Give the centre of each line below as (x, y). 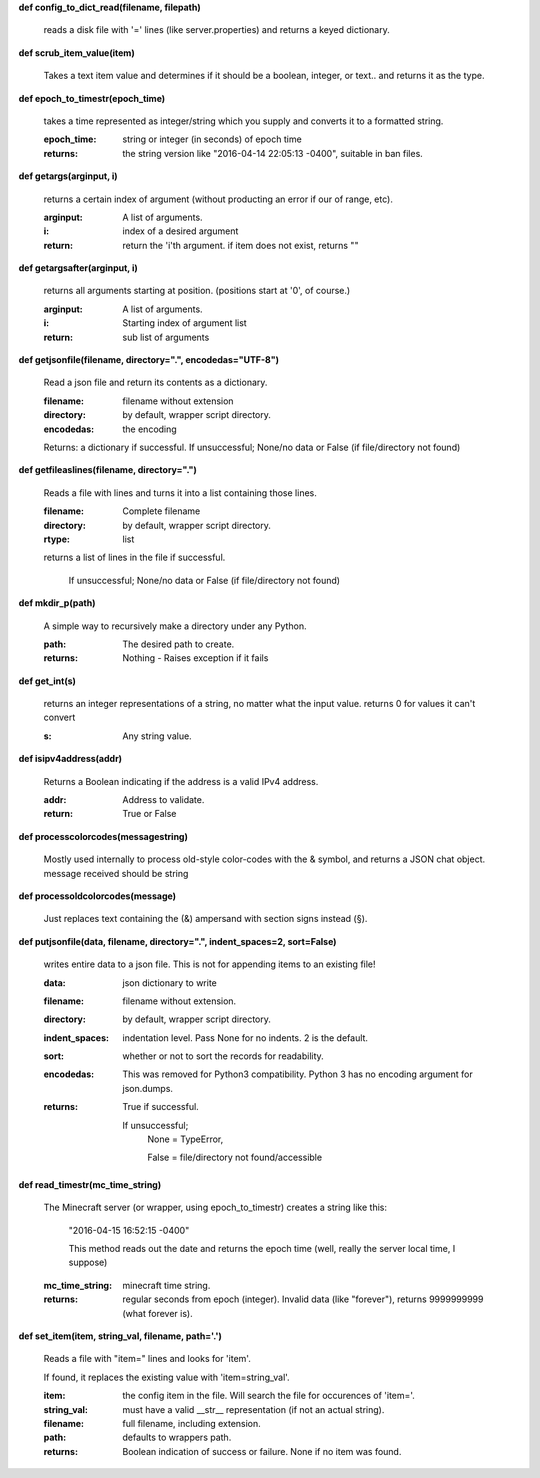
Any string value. (157, 736)
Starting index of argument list (184, 323)
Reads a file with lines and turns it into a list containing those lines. (180, 492)
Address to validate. (163, 800)
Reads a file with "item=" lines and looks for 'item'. (147, 1359)
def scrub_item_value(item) (76, 52)
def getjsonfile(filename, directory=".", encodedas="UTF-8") (149, 360)
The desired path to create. (178, 644)
